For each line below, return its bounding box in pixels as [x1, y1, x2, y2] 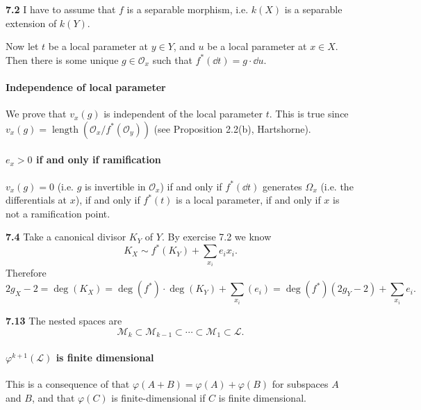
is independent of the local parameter [104, 106, 263, 121]
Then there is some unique [6, 52, 119, 67]
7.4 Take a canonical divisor [6, 229, 126, 244]
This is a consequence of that [6, 376, 130, 391]
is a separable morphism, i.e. [126, 2, 249, 16]
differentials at [6, 192, 67, 207]
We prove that [6, 106, 67, 121]
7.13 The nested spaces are [6, 313, 122, 328]
